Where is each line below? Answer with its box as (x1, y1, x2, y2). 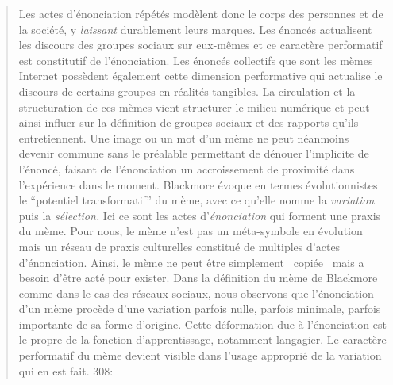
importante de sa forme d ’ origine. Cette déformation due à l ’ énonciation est (18, 315, 387, 332)
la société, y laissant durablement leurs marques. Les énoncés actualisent (18, 21, 372, 37)
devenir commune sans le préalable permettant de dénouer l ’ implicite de (18, 145, 369, 162)
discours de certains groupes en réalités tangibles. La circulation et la (18, 82, 356, 99)
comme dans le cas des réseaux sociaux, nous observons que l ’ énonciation (18, 284, 374, 301)
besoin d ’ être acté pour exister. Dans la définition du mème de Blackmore (18, 269, 378, 286)
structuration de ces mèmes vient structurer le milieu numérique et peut (18, 98, 370, 115)
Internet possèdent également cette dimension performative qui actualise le (18, 67, 383, 84)
